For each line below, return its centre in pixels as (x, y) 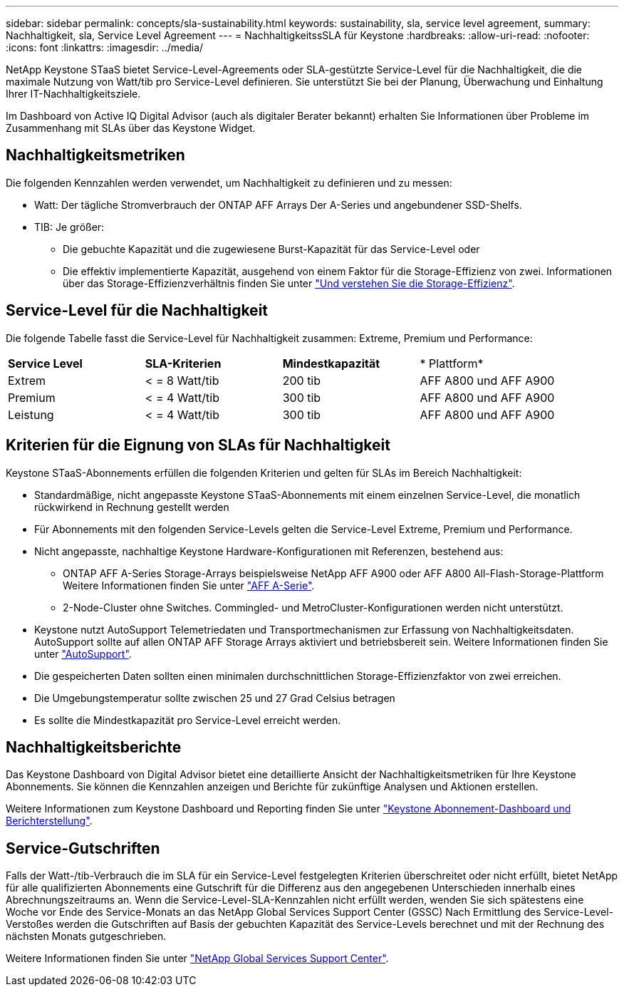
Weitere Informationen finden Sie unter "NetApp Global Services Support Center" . (197, 959)
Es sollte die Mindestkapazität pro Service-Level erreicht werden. (188, 720)
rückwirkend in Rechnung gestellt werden (132, 507)
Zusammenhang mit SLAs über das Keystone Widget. (131, 128)
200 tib (302, 380)
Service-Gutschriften (83, 848)
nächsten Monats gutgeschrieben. (86, 936)
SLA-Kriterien (183, 363)
